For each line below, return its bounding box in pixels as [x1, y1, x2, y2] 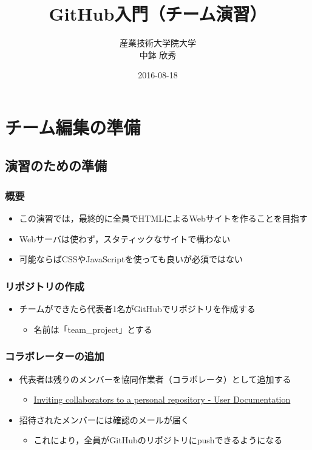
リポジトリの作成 [5, 278, 84, 293]
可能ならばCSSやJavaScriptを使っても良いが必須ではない [19, 253, 243, 265]
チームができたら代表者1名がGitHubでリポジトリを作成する [19, 302, 256, 315]
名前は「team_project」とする [33, 322, 152, 335]
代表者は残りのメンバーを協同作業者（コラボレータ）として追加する [19, 372, 291, 385]
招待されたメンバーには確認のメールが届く [19, 413, 189, 426]
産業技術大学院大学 [120, 36, 196, 49]
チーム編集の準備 [5, 114, 141, 139]
